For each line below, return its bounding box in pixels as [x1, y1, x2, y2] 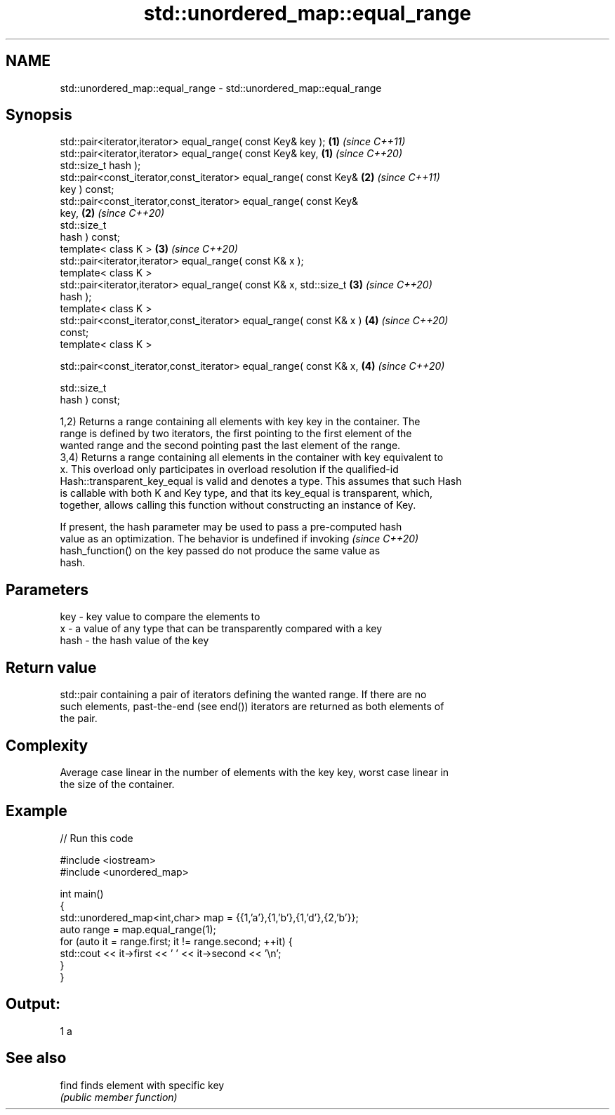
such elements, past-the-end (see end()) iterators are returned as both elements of [60, 700, 444, 713]
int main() [60, 887, 104, 900]
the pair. [60, 712, 98, 725]
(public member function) [60, 1090, 178, 1103]
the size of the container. [60, 777, 175, 790]
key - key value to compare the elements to [60, 610, 260, 623]
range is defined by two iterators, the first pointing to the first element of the [60, 427, 412, 440]
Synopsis [6, 106, 72, 124]
